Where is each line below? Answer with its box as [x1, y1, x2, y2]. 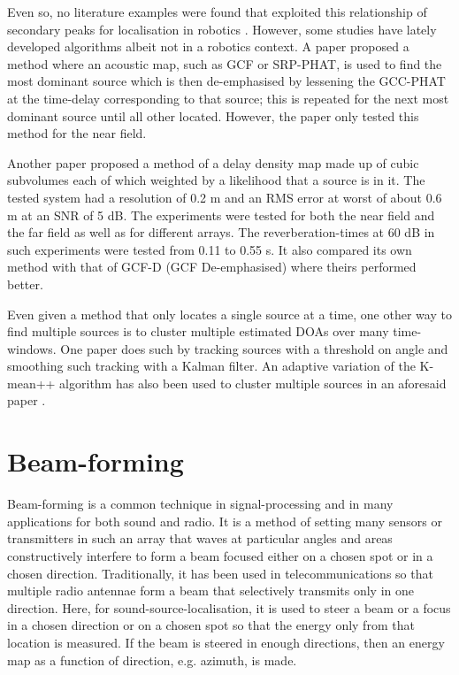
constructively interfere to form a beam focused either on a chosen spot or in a [7, 546, 433, 564]
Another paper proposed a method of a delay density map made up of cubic [7, 153, 419, 172]
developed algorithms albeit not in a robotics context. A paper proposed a [7, 37, 409, 56]
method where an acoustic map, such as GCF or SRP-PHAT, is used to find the [7, 54, 442, 73]
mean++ [7, 373, 56, 392]
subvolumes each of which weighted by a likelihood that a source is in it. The [7, 171, 425, 189]
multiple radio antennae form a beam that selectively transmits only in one [7, 581, 415, 600]
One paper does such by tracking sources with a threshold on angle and [60, 339, 448, 357]
